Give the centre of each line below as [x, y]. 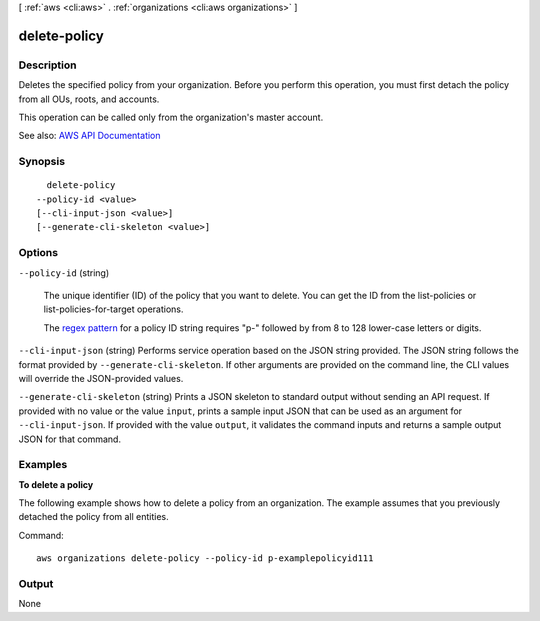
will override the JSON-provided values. [101, 378]
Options [38, 253]
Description [47, 65]
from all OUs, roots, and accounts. [89, 99]
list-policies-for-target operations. [113, 309]
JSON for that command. [70, 439]
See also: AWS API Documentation [89, 136]
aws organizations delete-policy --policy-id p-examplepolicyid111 [205, 558]
